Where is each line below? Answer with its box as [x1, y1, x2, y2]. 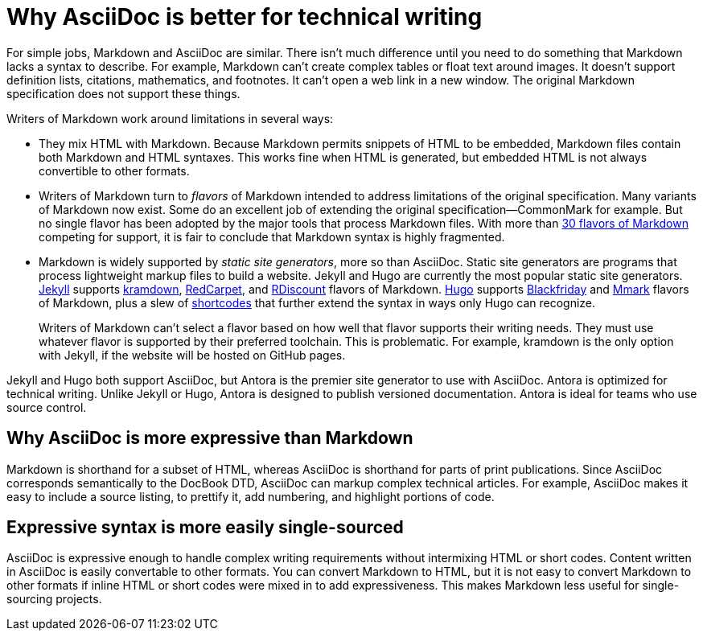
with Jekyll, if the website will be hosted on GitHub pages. [39, 347, 346, 362]
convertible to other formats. [39, 163, 190, 178]
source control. [6, 400, 87, 414]
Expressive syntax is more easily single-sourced [6, 517, 404, 538]
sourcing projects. [6, 592, 102, 606]
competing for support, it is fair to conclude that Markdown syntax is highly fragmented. [39, 229, 505, 244]
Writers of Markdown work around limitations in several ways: [6, 111, 334, 125]
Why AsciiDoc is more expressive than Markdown [6, 428, 413, 449]
